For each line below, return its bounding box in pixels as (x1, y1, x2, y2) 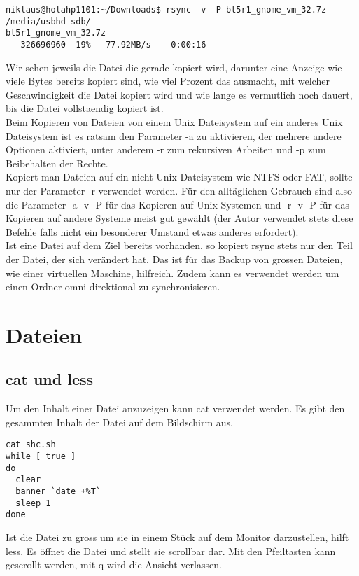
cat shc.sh (6, 440, 56, 450)
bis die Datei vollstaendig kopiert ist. (6, 101, 164, 115)
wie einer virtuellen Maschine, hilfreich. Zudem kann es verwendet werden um (6, 265, 339, 280)
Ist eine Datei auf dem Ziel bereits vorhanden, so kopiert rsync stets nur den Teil (6, 238, 353, 253)
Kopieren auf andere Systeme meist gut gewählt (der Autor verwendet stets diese (6, 211, 353, 225)
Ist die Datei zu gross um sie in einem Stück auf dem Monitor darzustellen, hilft (6, 530, 349, 545)
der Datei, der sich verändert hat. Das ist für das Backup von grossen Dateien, (6, 251, 343, 266)
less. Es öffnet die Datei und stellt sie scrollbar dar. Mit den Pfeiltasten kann (6, 543, 336, 558)
